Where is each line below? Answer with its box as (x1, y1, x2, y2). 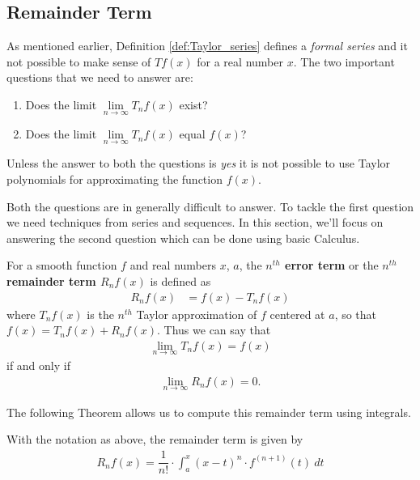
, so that (334, 305, 377, 322)
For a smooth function (6, 257, 117, 274)
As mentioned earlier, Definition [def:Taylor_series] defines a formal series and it (6, 37, 408, 54)
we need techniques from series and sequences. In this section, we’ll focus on (6, 214, 384, 231)
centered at (269, 305, 325, 322)
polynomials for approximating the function (6, 171, 223, 188)
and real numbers (129, 257, 216, 274)
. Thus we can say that (157, 321, 271, 338)
